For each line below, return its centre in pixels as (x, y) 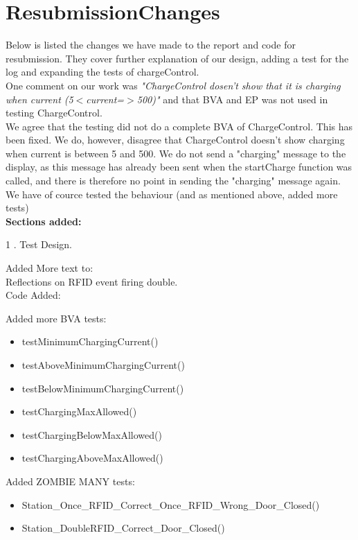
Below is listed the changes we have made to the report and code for (151, 45)
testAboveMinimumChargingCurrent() (103, 365)
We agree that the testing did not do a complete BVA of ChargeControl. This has (179, 126)
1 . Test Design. (39, 244)
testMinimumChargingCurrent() (90, 341)
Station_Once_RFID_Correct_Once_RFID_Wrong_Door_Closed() (171, 504)
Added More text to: (50, 268)
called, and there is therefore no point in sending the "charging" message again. (173, 181)
